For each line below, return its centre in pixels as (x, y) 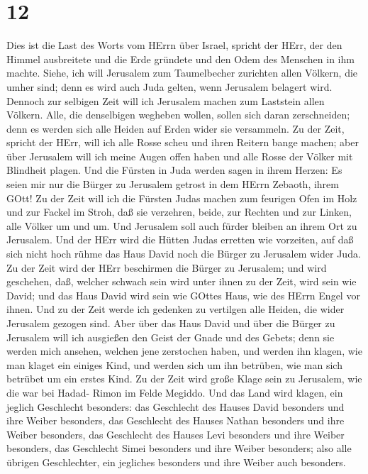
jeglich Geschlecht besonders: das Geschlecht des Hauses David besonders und (175, 406)
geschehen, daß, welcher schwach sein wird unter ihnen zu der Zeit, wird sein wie (182, 281)
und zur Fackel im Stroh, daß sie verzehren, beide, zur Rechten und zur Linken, (179, 212)
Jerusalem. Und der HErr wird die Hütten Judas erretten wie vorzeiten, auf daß (180, 239)
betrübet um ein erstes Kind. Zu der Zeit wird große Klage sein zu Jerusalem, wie (184, 379)
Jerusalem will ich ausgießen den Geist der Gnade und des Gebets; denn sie (171, 337)
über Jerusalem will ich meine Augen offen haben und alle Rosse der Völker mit (180, 156)
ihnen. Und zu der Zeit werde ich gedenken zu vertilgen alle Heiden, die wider (175, 309)
